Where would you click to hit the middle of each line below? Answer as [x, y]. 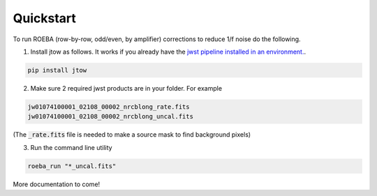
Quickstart [45, 18]
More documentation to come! [57, 184]
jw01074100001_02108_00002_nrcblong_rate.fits [109, 107]
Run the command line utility [71, 147]
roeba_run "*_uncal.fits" [72, 166]
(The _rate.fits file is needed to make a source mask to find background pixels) [132, 135]
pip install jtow [57, 70]
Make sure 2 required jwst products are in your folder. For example [126, 88]
